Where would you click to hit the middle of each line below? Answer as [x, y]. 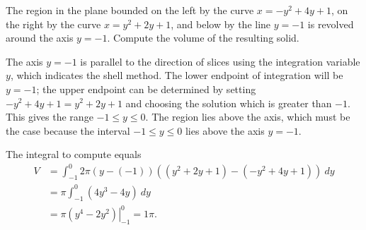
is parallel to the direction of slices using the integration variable [220, 61]
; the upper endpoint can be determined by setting [146, 89]
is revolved [331, 24]
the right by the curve [53, 24]
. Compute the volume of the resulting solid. [203, 38]
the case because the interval [68, 130]
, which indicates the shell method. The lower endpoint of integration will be [177, 75]
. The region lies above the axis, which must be [248, 117]
